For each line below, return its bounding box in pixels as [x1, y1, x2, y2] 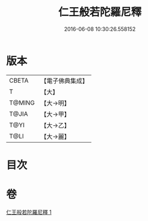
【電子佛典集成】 [40, 77, 89, 85]
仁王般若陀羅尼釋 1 [6, 209, 52, 216]
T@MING [9, 99, 35, 107]
